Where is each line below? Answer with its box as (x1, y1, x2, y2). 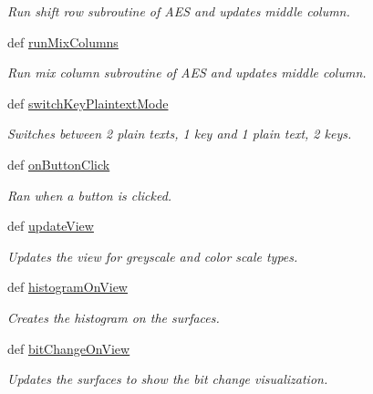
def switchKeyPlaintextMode (7, 93, 169, 112)
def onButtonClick (7, 154, 110, 173)
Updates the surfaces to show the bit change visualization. (7, 369, 328, 389)
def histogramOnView (7, 277, 128, 296)
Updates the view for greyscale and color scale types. (7, 246, 298, 265)
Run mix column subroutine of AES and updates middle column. (7, 63, 367, 82)
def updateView (7, 216, 94, 235)
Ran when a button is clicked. (7, 185, 172, 204)
